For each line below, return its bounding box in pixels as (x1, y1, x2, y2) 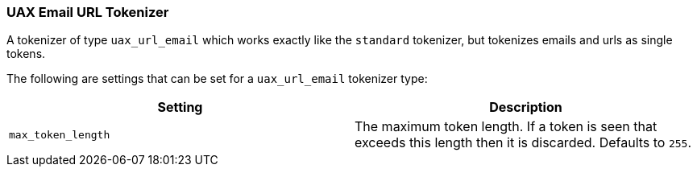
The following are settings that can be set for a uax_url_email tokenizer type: (6, 72, 428, 86)
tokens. (6, 47, 46, 61)
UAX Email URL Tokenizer (6, 4, 169, 20)
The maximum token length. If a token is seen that (355, 118, 658, 135)
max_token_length (9, 128, 110, 141)
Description (489, 99, 562, 116)
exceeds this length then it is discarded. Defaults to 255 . (355, 134, 692, 151)
